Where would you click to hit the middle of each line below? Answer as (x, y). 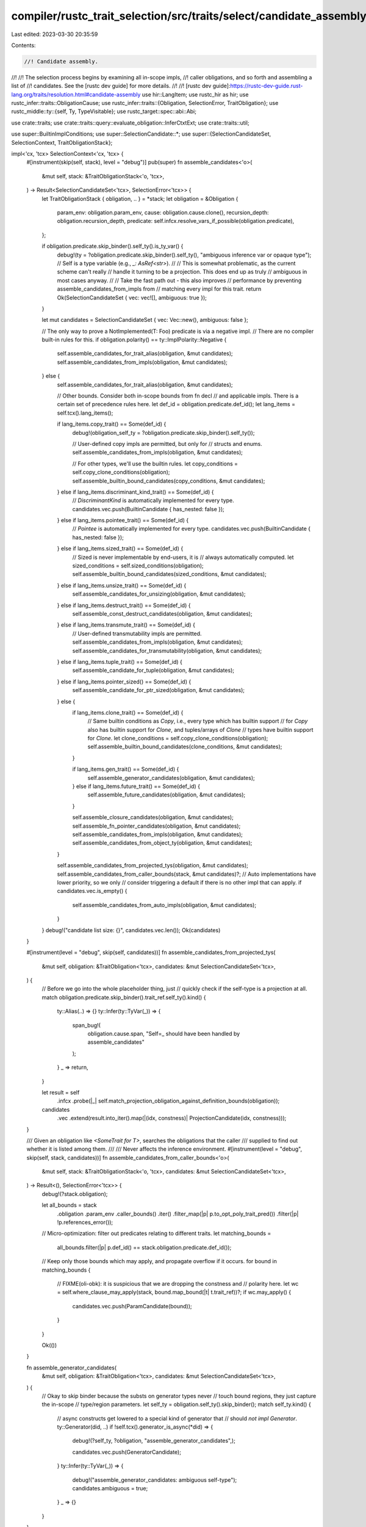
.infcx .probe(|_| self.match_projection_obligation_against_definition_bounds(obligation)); (168, 1101)
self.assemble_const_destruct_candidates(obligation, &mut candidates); (162, 614)
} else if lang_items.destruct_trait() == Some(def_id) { (124, 605)
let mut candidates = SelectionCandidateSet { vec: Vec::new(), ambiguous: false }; (145, 320)
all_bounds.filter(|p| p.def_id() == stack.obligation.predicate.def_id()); (144, 1247)
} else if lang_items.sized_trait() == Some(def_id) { (120, 548)
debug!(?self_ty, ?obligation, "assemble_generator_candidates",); (154, 1441)
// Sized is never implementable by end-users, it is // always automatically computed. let (183, 557)
